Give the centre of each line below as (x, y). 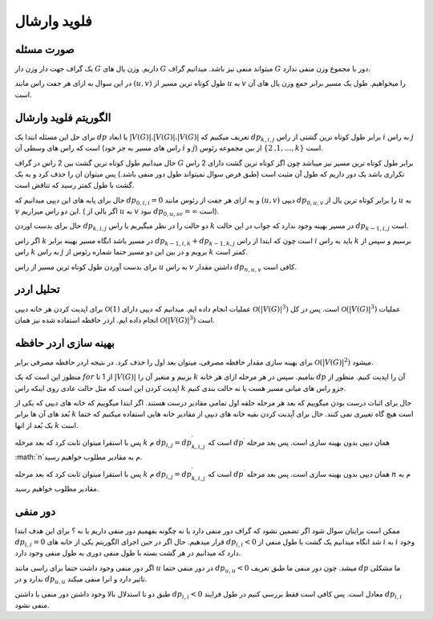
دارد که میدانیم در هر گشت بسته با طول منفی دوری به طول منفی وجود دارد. (128, 553)
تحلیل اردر (37, 289)
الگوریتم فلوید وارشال (63, 118)
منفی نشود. (32, 605)
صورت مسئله (45, 49)
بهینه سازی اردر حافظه (65, 342)
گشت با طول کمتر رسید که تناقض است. (75, 185)
